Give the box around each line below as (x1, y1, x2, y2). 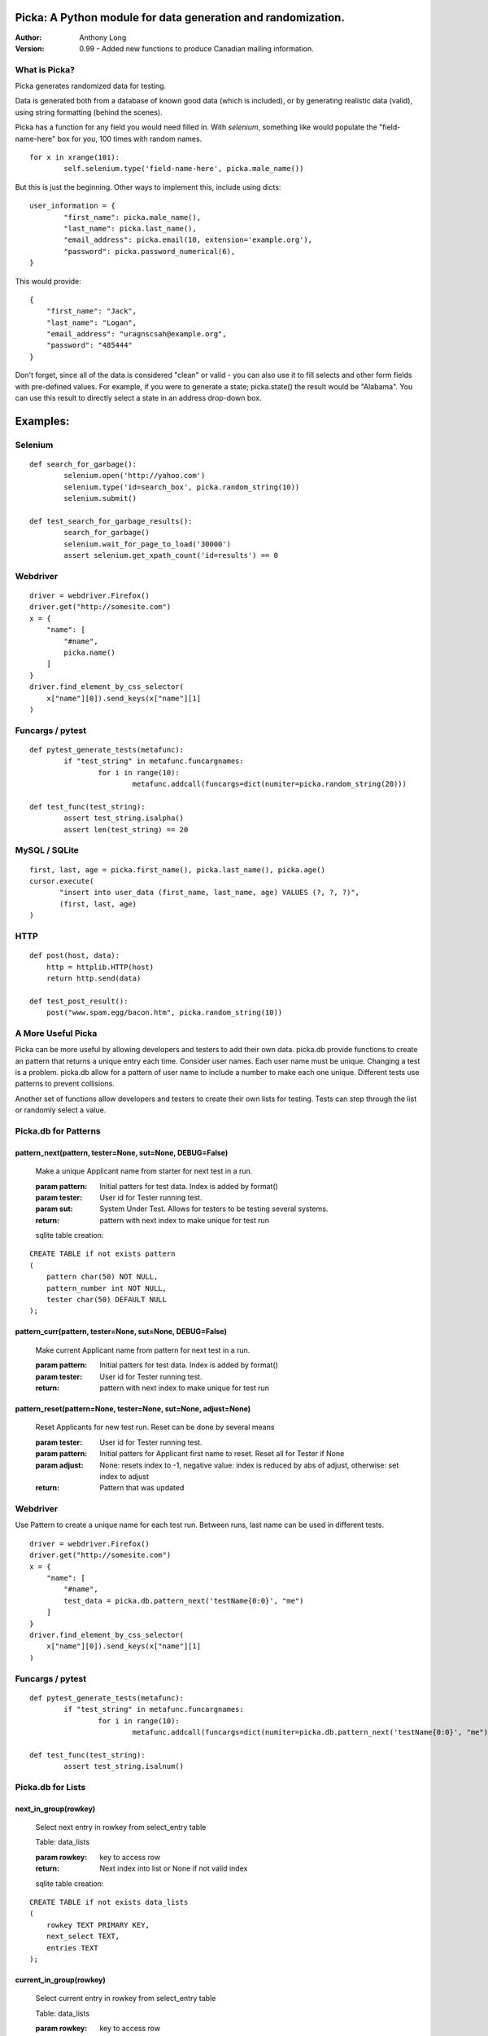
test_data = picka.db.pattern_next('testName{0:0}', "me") (63, 1596, 304, 1605)
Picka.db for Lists (15, 1781, 86, 1792)
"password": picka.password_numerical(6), (63, 247, 236, 256)
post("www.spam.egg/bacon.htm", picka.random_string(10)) (46, 1008, 283, 1017)
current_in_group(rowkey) (15, 1975, 106, 1985)
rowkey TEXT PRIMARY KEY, (46, 1920, 150, 1929)
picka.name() (63, 648, 115, 657)
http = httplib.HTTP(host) (46, 962, 155, 972)
